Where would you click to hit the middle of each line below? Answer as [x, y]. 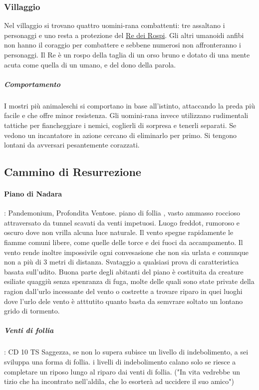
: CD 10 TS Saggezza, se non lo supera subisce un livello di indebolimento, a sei [126, 352]
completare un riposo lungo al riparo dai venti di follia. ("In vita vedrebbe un [122, 371]
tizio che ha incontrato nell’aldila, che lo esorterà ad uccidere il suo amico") [119, 381]
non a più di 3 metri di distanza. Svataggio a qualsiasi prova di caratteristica [122, 262]
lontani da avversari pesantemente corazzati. [72, 145]
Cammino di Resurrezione [73, 172]
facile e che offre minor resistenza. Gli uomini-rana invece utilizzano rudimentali [126, 115]
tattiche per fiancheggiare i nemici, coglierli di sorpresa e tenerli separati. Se [120, 125]
